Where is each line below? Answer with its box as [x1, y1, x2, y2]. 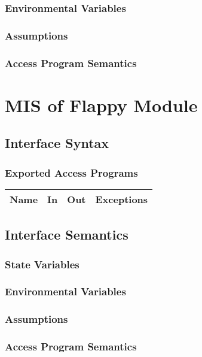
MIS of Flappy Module [5, 92, 198, 117]
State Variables [5, 256, 79, 271]
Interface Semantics [5, 225, 128, 244]
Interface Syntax [5, 134, 109, 152]
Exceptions [95, 192, 148, 206]
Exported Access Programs [5, 165, 138, 180]
